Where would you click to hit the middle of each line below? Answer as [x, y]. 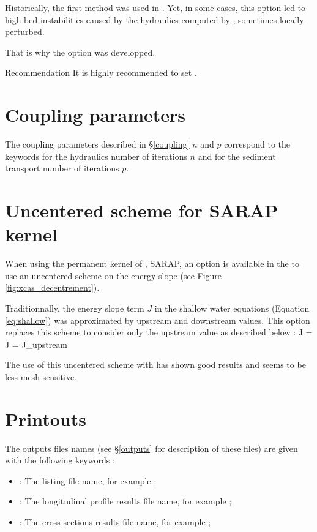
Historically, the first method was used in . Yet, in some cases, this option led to [155, 7]
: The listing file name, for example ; [88, 480]
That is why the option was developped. [80, 52]
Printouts [46, 418]
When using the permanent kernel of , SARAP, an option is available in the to [152, 264]
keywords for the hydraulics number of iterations [96, 156]
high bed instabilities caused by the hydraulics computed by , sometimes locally [155, 19]
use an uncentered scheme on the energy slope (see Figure [114, 275]
